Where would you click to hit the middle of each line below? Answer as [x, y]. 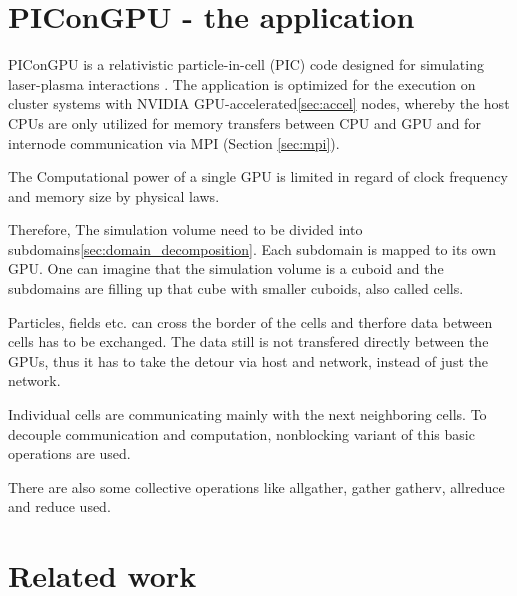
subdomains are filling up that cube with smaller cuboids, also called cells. [236, 288]
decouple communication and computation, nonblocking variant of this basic [241, 433]
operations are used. [69, 453]
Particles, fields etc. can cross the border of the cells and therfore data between [250, 321]
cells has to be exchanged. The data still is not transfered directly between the [248, 341]
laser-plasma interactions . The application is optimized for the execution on [242, 83]
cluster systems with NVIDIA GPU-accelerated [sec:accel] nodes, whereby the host [259, 103]
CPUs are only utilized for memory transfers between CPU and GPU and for [244, 122]
